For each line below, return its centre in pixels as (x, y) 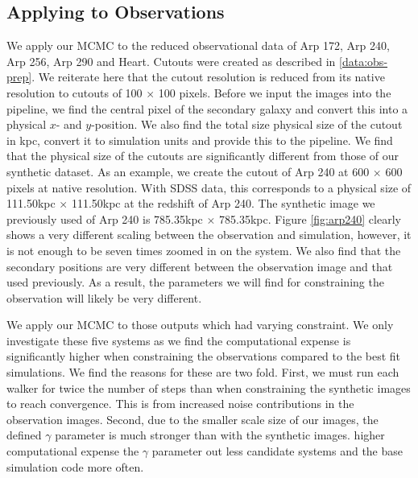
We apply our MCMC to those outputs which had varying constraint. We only (200, 325)
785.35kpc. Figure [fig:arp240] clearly (310, 218)
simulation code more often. (75, 466)
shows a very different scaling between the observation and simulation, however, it (209, 235)
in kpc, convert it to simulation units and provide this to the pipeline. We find (200, 140)
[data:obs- (364, 61)
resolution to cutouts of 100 (74, 92)
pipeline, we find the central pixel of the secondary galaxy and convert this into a (207, 108)
